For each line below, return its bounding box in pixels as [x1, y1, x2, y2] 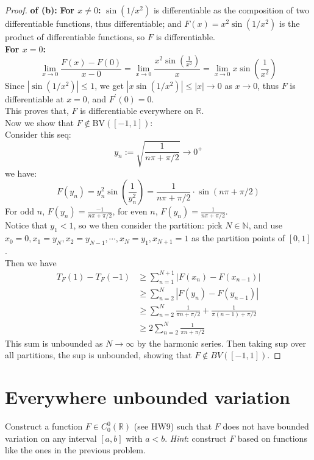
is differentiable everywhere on [80, 104, 193, 117]
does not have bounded [223, 420, 309, 433]
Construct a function [5, 420, 83, 433]
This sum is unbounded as [5, 336, 103, 349]
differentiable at [5, 92, 64, 105]
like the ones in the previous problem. [5, 444, 146, 456]
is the [279, 17, 300, 29]
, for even [112, 205, 148, 218]
